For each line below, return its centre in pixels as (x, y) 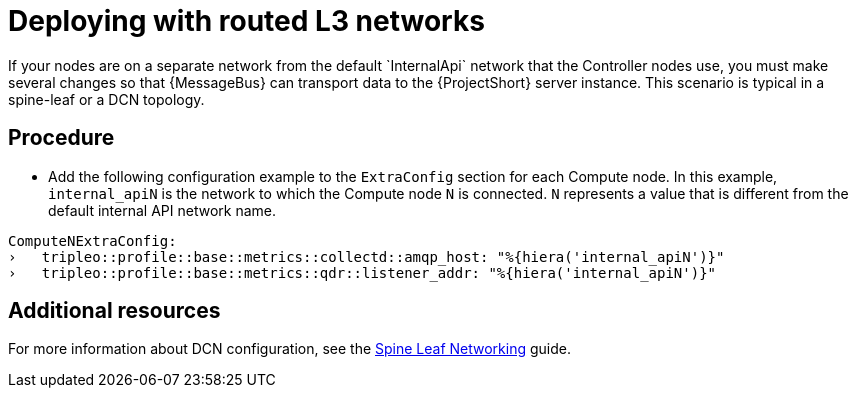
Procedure (61, 138)
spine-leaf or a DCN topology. (106, 99)
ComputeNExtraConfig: (92, 240)
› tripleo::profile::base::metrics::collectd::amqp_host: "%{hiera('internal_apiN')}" (366, 256)
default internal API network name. (162, 210)
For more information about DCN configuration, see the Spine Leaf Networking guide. (290, 349)
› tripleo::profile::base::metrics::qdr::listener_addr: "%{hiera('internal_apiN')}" (362, 272)
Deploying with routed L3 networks (246, 21)
